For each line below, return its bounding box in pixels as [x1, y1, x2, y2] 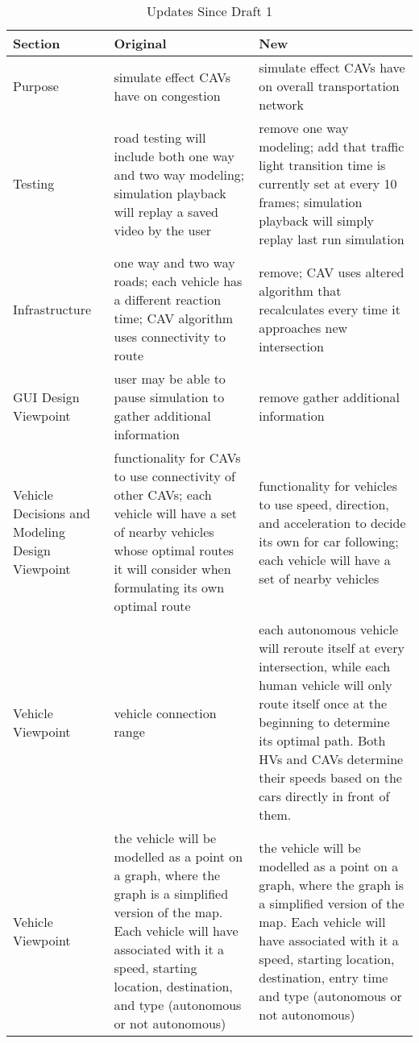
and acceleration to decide [259, 513, 406, 532]
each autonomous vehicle [259, 620, 399, 638]
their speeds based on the [259, 768, 402, 787]
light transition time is [259, 156, 386, 174]
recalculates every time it [259, 299, 400, 318]
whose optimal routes [114, 541, 234, 559]
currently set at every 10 [259, 174, 397, 193]
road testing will [114, 127, 206, 147]
